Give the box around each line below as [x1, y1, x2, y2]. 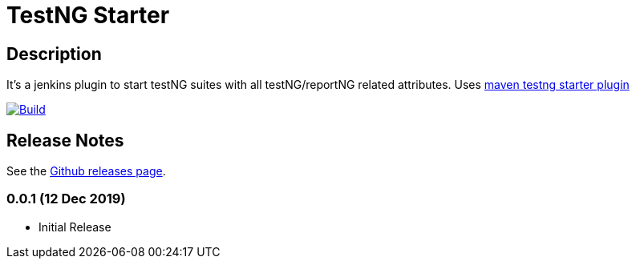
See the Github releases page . [6, 164, 166, 179]
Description [6, 43, 102, 64]
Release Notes [6, 130, 124, 151]
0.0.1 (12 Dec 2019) [6, 191, 126, 207]
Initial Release [38, 219, 111, 234]
